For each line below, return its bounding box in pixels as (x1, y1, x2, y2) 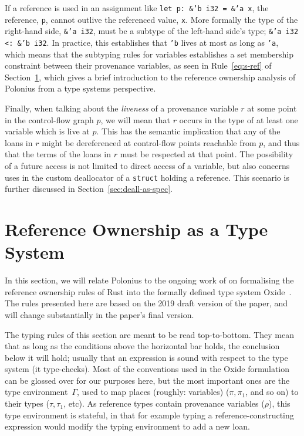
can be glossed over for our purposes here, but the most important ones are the (5, 374, 290, 386)
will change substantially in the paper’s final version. (5, 308, 194, 320)
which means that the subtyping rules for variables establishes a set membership (5, 48, 293, 60)
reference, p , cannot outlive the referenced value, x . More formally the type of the (5, 13, 298, 25)
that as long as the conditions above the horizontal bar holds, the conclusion (5, 340, 280, 352)
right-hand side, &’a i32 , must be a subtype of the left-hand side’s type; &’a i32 (5, 25, 299, 37)
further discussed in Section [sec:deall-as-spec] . (5, 182, 173, 195)
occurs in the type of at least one (179, 113, 298, 126)
